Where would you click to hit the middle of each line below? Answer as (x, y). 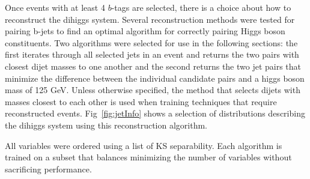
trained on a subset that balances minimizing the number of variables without (148, 157)
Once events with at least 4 (55, 7)
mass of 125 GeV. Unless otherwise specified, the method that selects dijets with (153, 90)
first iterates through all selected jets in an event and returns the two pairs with (152, 54)
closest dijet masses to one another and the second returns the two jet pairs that (153, 66)
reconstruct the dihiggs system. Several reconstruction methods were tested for (150, 19)
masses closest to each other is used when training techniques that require (141, 101)
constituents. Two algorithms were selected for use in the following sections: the (151, 42)
